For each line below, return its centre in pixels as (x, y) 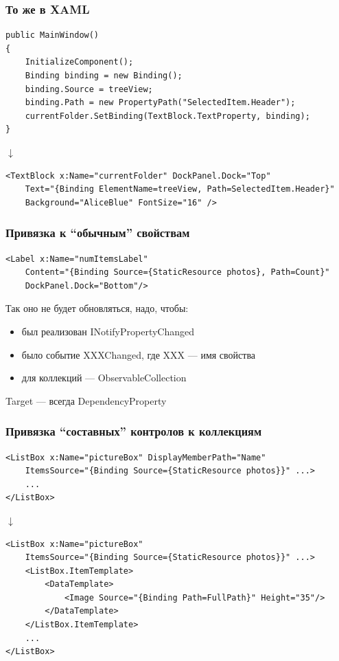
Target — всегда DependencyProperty (86, 400)
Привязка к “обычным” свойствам (98, 233)
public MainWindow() (52, 35)
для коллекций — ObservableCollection (104, 378)
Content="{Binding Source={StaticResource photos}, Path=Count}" (177, 272)
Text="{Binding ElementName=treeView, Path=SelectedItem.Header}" (180, 189)
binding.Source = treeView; (89, 89)
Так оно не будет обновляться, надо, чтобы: (97, 308)
